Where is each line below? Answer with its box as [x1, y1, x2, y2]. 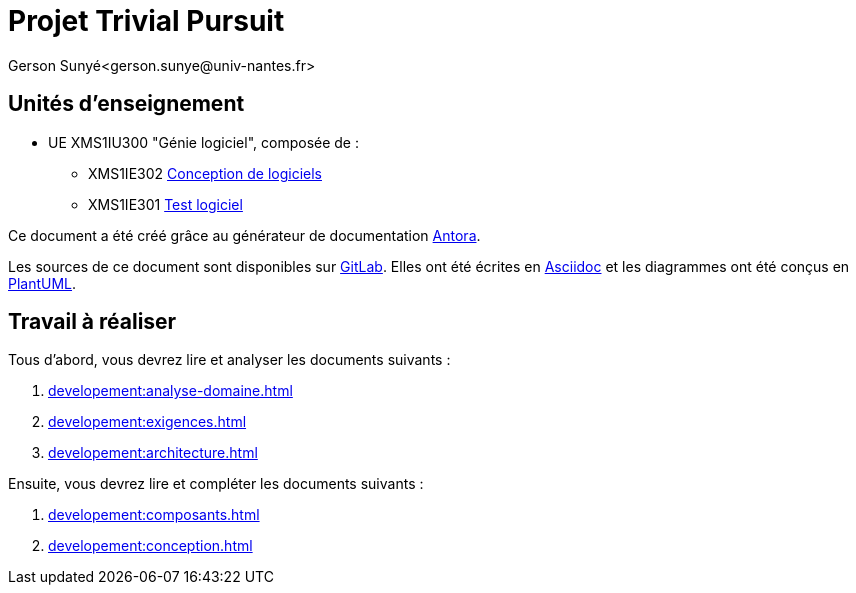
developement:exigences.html [48, 413, 247, 431]
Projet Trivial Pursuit [8, 4, 285, 38]
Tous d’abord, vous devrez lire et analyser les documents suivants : [8, 351, 451, 369]
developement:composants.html [48, 506, 260, 524]
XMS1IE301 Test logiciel [88, 195, 243, 213]
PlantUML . [8, 274, 77, 292]
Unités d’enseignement [8, 91, 245, 117]
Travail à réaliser [8, 309, 177, 335]
